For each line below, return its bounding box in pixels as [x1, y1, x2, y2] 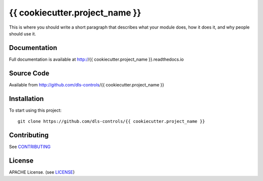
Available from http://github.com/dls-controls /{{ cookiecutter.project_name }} [9, 82, 164, 87]
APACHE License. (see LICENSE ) [9, 169, 75, 175]
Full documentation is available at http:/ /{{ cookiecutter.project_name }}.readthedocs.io [9, 56, 184, 62]
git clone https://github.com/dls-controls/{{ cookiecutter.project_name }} [18, 119, 206, 124]
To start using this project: [9, 107, 62, 113]
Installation [9, 95, 44, 103]
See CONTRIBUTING [9, 144, 51, 149]
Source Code [9, 69, 50, 77]
